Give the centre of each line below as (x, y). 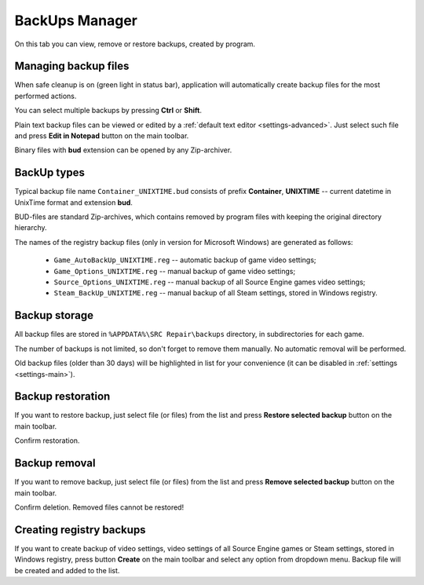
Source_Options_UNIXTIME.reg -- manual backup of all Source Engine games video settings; (210, 282)
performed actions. (46, 96)
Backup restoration (62, 397)
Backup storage (54, 315)
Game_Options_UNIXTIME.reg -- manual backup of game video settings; (175, 271)
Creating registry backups (80, 530)
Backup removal (55, 463)
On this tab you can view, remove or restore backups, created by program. (135, 44)
